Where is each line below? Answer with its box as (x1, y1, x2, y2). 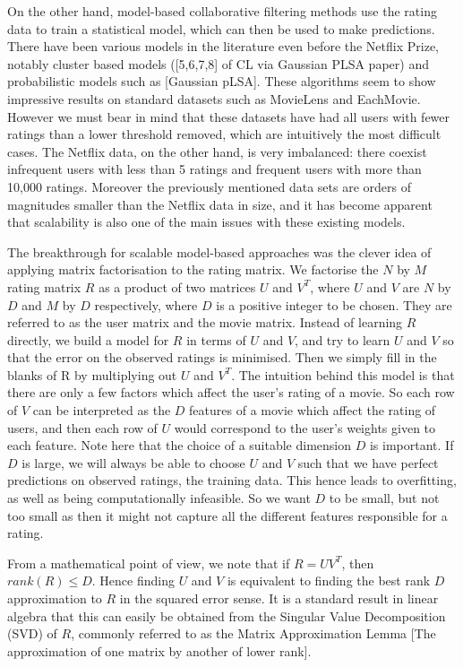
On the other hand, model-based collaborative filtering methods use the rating (7, 2, 437, 20)
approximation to (7, 589, 102, 607)
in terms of (186, 330, 246, 349)
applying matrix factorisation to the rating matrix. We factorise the (7, 260, 379, 279)
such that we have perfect (297, 453, 439, 472)
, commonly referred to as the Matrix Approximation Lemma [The (71, 624, 436, 643)
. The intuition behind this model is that (231, 365, 455, 384)
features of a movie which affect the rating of (189, 401, 436, 420)
